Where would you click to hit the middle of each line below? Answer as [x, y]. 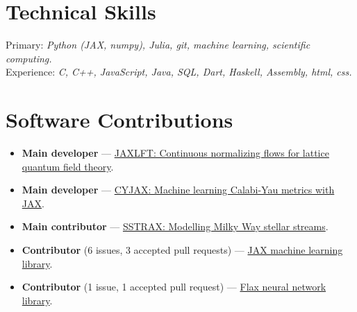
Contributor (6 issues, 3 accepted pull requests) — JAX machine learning [182, 250]
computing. [29, 58]
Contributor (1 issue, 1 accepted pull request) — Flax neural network [174, 287]
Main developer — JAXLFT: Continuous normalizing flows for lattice [175, 153]
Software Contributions [119, 120]
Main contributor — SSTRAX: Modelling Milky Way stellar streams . [175, 226]
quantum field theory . [68, 166]
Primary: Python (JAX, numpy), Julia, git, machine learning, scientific [158, 45]
